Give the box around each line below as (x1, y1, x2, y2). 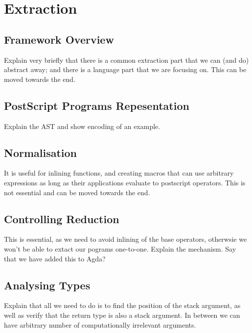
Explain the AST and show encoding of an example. (4, 121, 160, 131)
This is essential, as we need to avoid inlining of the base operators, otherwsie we (4, 234, 247, 244)
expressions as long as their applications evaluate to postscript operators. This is (4, 177, 246, 187)
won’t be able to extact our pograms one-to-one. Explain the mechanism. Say (4, 243, 236, 254)
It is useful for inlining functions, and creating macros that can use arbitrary (4, 168, 234, 178)
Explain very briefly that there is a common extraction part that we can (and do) (4, 54, 249, 65)
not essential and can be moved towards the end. (4, 187, 150, 197)
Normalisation (4, 145, 77, 160)
